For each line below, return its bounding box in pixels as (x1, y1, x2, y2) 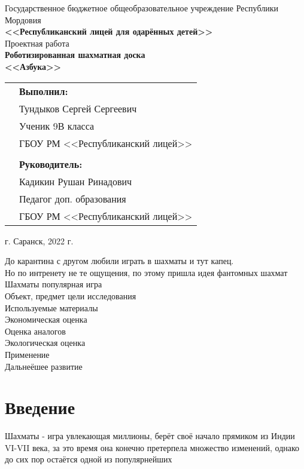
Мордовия (5, 13, 41, 26)
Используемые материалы (5, 301, 98, 314)
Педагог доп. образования (19, 191, 126, 206)
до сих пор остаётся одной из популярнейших (5, 453, 172, 465)
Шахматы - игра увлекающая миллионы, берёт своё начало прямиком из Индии (5, 430, 295, 442)
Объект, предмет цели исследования (5, 289, 136, 302)
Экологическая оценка (5, 336, 86, 349)
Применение (5, 348, 50, 360)
